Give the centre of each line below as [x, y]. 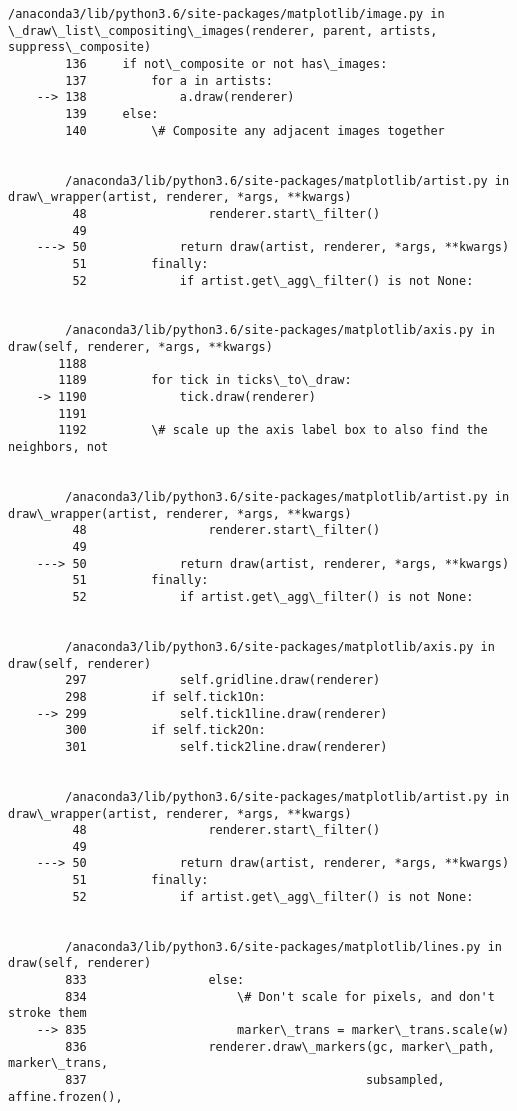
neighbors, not [58, 447]
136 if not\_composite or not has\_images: [226, 63]
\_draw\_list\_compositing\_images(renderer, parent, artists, [223, 30]
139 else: [112, 113]
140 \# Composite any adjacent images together [255, 130]
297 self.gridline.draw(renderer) [223, 680]
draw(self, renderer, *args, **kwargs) [140, 347]
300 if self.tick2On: [165, 730]
